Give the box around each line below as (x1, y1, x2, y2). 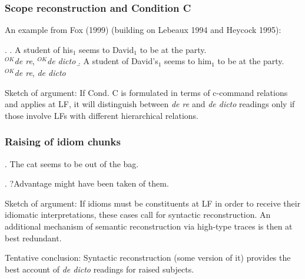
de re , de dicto (14, 67, 66, 78)
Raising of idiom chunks (5, 134, 121, 149)
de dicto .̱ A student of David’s (47, 55, 158, 67)
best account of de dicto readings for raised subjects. (5, 263, 194, 275)
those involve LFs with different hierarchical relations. (5, 109, 198, 121)
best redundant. (5, 231, 62, 244)
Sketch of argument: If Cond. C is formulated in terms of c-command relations (5, 86, 288, 98)
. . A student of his (5, 43, 73, 55)
